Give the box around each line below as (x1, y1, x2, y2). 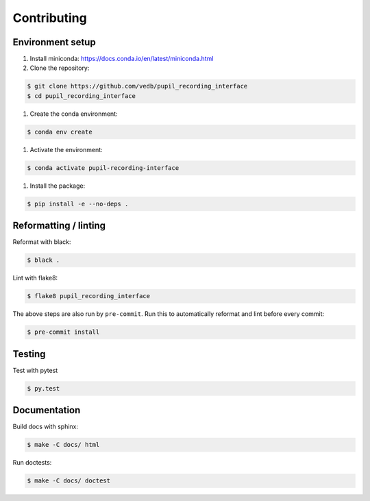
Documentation (12, 404, 81, 416)
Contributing (12, 10, 87, 25)
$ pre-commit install (27, 328, 100, 336)
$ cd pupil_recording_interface (27, 92, 136, 99)
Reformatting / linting (12, 220, 106, 232)
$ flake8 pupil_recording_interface (27, 292, 151, 300)
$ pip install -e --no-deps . (27, 199, 129, 208)
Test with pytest (12, 366, 58, 374)
